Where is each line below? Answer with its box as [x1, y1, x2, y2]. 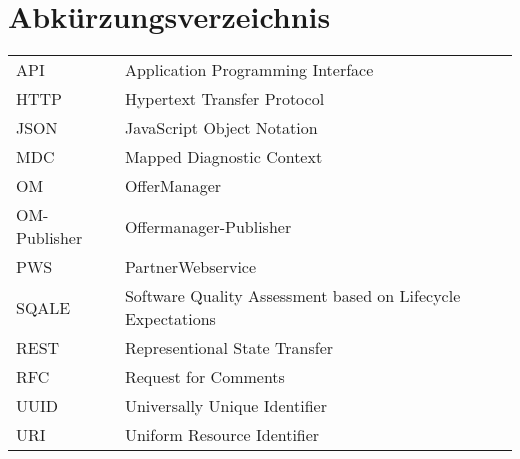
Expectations [124, 307, 216, 331]
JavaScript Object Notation [124, 116, 318, 140]
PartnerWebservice [124, 255, 257, 279]
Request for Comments [124, 365, 285, 389]
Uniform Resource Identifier [124, 423, 320, 447]
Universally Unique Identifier [124, 394, 327, 418]
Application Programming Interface [124, 58, 374, 82]
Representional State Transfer [124, 336, 334, 360]
